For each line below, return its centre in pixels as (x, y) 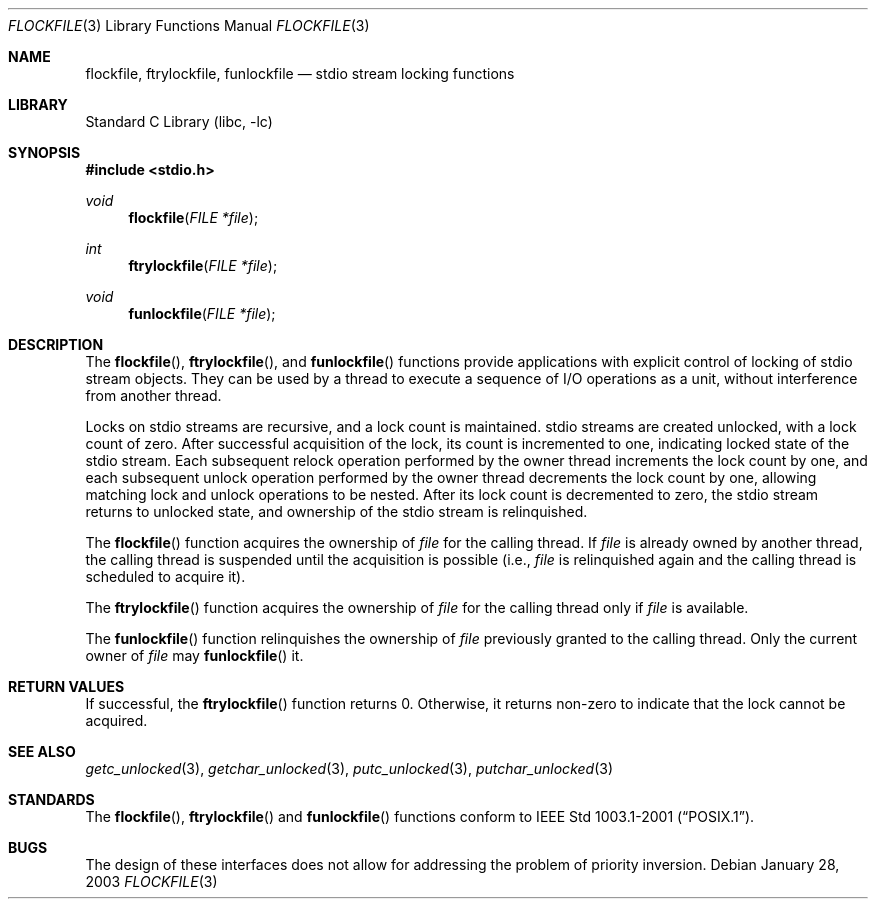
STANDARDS (51, 799)
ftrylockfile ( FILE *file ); (203, 265)
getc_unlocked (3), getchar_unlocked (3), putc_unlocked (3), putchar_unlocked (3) (349, 768)
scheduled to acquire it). (165, 576)
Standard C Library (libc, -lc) (179, 121)
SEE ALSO (42, 751)
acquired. (116, 720)
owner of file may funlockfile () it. (194, 655)
